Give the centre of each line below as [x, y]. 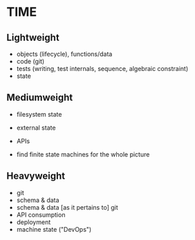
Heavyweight [36, 176]
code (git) [30, 61]
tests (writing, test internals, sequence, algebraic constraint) [102, 69]
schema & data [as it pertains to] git [67, 207]
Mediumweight [40, 98]
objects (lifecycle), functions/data [64, 54]
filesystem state [39, 114]
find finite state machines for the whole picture [83, 154]
